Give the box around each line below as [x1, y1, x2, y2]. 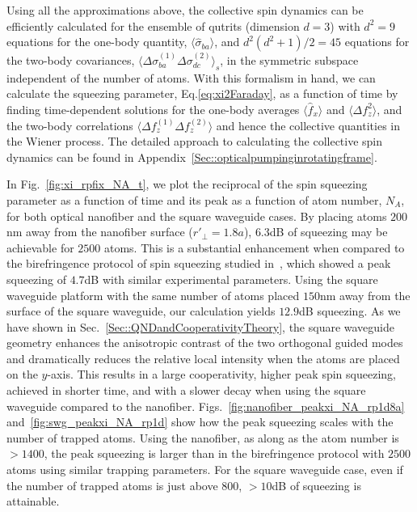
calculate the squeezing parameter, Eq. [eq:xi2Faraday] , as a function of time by [6, 85, 398, 102]
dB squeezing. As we [299, 303, 401, 319]
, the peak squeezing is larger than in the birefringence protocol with [44, 445, 385, 462]
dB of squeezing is [272, 476, 361, 493]
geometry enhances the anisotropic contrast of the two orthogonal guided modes [6, 334, 403, 351]
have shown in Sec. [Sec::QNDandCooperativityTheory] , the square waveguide [6, 318, 395, 335]
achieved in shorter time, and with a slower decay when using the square [6, 382, 366, 399]
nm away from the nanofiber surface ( [6, 223, 193, 240]
